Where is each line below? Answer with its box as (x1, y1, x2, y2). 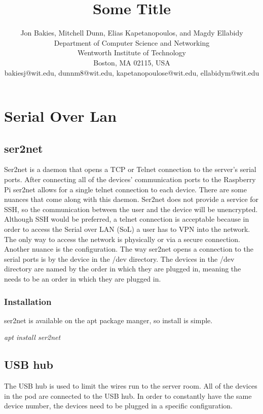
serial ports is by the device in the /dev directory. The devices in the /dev (4, 253, 235, 264)
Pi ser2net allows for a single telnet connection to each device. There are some (4, 184, 247, 194)
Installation (4, 295, 52, 307)
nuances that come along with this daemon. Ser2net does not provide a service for (4, 194, 259, 204)
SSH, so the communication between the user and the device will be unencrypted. (4, 203, 258, 214)
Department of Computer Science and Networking (54, 37, 210, 48)
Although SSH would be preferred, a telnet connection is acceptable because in (4, 214, 249, 224)
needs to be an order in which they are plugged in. (4, 273, 161, 284)
